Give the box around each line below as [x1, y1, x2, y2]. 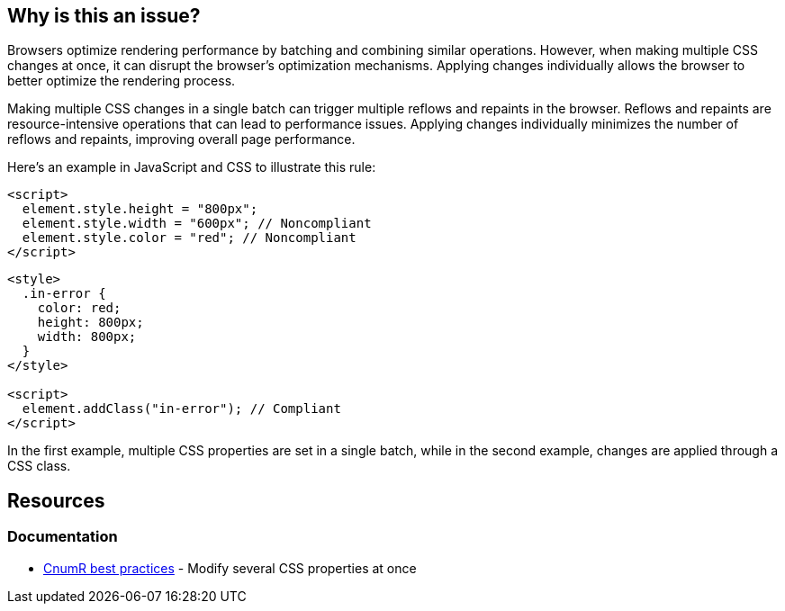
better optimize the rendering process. [7, 73, 236, 89]
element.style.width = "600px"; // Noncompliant [22, 216, 372, 231]
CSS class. [7, 458, 71, 474]
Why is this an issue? [7, 4, 201, 27]
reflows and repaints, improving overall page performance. [7, 131, 356, 148]
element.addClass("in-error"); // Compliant [22, 401, 341, 417]
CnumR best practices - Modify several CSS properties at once [43, 560, 417, 576]
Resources [7, 489, 105, 512]
